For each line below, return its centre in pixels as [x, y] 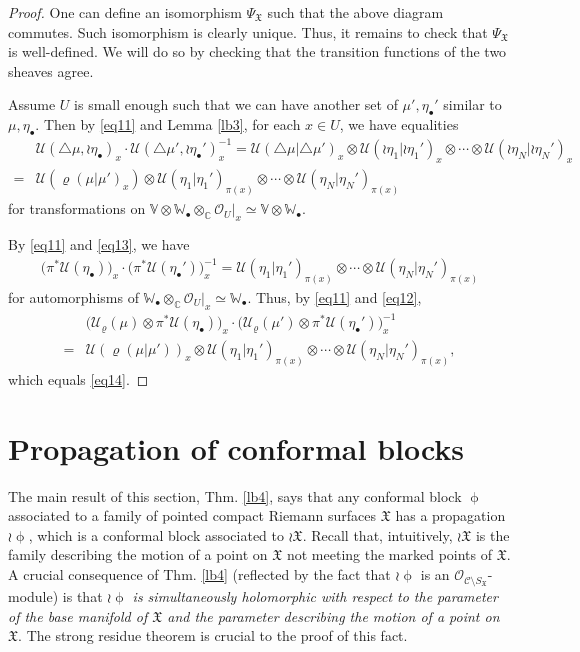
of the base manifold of [78, 615]
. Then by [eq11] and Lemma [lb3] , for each [168, 124]
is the [492, 534]
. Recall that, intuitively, [377, 534]
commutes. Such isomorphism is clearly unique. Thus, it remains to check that [248, 31]
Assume [32, 104]
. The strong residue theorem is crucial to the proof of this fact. [213, 635]
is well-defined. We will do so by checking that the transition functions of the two [257, 51]
